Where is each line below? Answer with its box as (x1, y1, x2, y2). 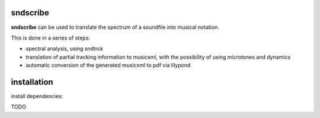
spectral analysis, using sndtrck (25, 45, 104, 53)
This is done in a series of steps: (11, 34, 90, 41)
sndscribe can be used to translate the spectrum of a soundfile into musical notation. (11, 24, 219, 31)
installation (11, 77, 53, 87)
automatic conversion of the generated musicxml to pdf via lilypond (25, 62, 191, 69)
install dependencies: (11, 92, 63, 100)
